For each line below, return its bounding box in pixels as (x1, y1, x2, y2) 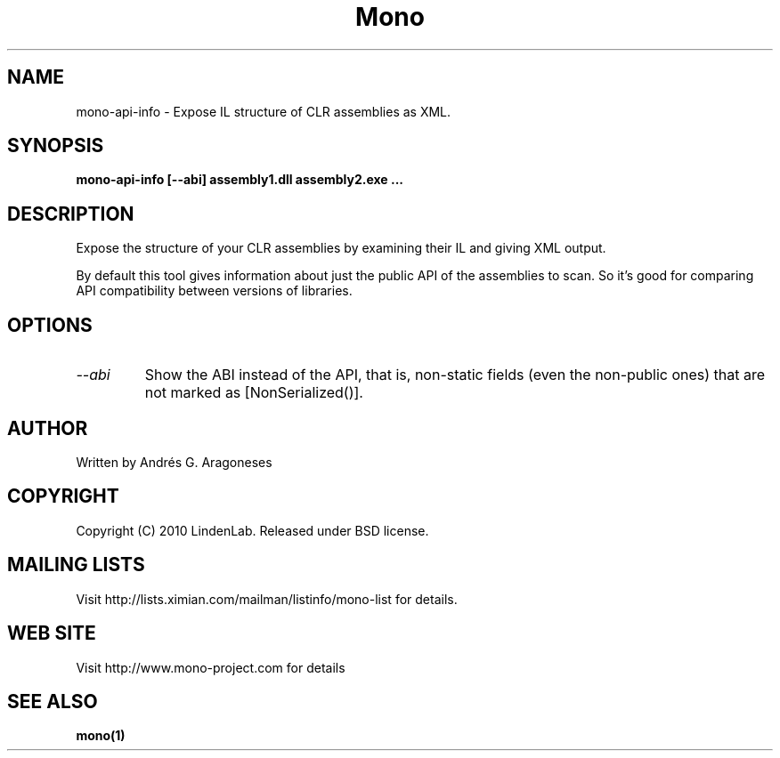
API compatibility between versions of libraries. (76, 283, 353, 299)
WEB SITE (7, 622, 96, 645)
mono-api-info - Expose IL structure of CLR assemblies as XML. (76, 103, 451, 119)
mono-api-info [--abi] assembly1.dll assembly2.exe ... (76, 172, 404, 188)
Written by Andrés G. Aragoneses (76, 454, 272, 470)
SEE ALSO (7, 689, 98, 713)
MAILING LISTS (7, 553, 145, 577)
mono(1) (76, 728, 126, 744)
